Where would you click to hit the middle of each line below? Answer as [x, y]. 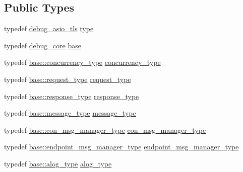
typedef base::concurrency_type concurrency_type [82, 62]
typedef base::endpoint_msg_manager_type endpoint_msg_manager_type [121, 147]
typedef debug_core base [43, 45]
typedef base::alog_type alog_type [58, 163]
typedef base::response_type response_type [72, 96]
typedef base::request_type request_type [68, 79]
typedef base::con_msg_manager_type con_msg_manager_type [105, 130]
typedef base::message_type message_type [70, 113]
